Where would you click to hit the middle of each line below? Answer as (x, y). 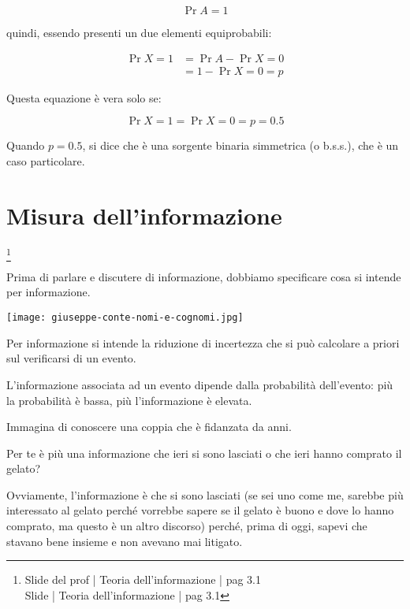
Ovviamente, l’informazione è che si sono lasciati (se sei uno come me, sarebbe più (205, 494)
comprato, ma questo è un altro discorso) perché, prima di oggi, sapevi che (187, 526)
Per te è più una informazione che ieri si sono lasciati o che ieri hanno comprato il (204, 453)
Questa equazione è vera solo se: (84, 97)
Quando (26, 145)
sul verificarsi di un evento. (71, 358)
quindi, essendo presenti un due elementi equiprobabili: (139, 32)
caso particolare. (46, 160)
